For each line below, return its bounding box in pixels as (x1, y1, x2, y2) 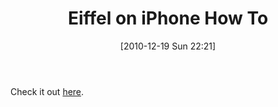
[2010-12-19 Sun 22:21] (119, 40, 217, 52)
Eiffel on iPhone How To (67, 7, 269, 30)
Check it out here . (10, 85, 85, 97)
